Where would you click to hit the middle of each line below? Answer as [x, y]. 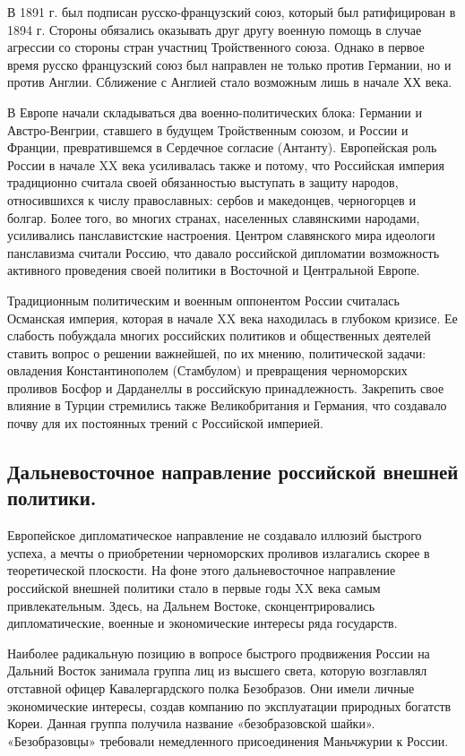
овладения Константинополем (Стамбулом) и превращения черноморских [207, 370]
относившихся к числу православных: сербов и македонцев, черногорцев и [211, 199]
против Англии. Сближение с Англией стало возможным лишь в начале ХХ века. [230, 82]
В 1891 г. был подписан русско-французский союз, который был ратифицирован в [232, 12]
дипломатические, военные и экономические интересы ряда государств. [202, 623]
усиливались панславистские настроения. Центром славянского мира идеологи [221, 235]
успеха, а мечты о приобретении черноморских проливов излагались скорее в [219, 552]
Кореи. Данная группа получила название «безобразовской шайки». [191, 723]
